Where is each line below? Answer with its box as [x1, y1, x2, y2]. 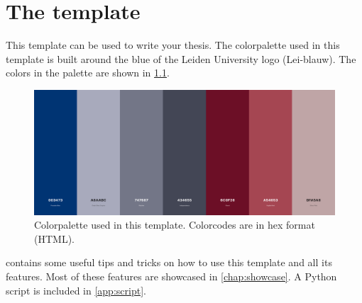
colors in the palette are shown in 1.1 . [6, 65, 170, 80]
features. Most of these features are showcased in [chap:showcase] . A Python [6, 269, 337, 284]
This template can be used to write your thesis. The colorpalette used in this [6, 38, 340, 52]
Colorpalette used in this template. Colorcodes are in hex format [34, 217, 315, 232]
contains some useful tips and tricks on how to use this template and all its [6, 255, 332, 270]
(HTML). [34, 231, 75, 246]
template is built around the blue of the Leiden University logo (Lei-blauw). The [6, 51, 356, 66]
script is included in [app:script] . [6, 282, 146, 297]
